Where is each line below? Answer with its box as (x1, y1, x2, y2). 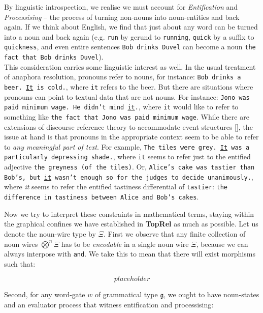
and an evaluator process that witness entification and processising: (4, 299, 214, 309)
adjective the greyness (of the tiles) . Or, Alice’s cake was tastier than (4, 161, 255, 172)
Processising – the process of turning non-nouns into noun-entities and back (4, 11, 240, 22)
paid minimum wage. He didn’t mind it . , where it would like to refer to (4, 101, 239, 112)
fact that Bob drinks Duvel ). (4, 51, 104, 62)
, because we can (196, 238, 248, 249)
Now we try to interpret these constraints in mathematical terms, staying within (4, 208, 254, 219)
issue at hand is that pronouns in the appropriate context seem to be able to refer (4, 131, 259, 142)
